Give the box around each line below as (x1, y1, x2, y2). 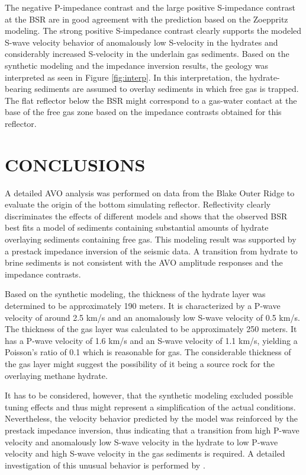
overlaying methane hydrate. (5, 369, 108, 381)
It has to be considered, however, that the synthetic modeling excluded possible (5, 389, 293, 401)
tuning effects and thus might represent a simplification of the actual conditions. (5, 400, 296, 413)
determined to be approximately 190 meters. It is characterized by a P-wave (5, 299, 281, 311)
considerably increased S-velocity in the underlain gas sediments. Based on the (5, 47, 289, 60)
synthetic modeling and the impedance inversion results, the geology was (5, 59, 268, 71)
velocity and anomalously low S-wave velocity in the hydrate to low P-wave (5, 435, 278, 448)
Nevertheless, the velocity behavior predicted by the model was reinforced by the (5, 412, 298, 425)
